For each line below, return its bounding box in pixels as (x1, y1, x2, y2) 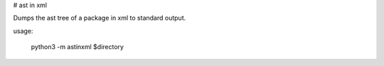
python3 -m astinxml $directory (31, 43, 124, 51)
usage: (13, 27, 33, 35)
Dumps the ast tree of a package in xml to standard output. (13, 14, 186, 22)
